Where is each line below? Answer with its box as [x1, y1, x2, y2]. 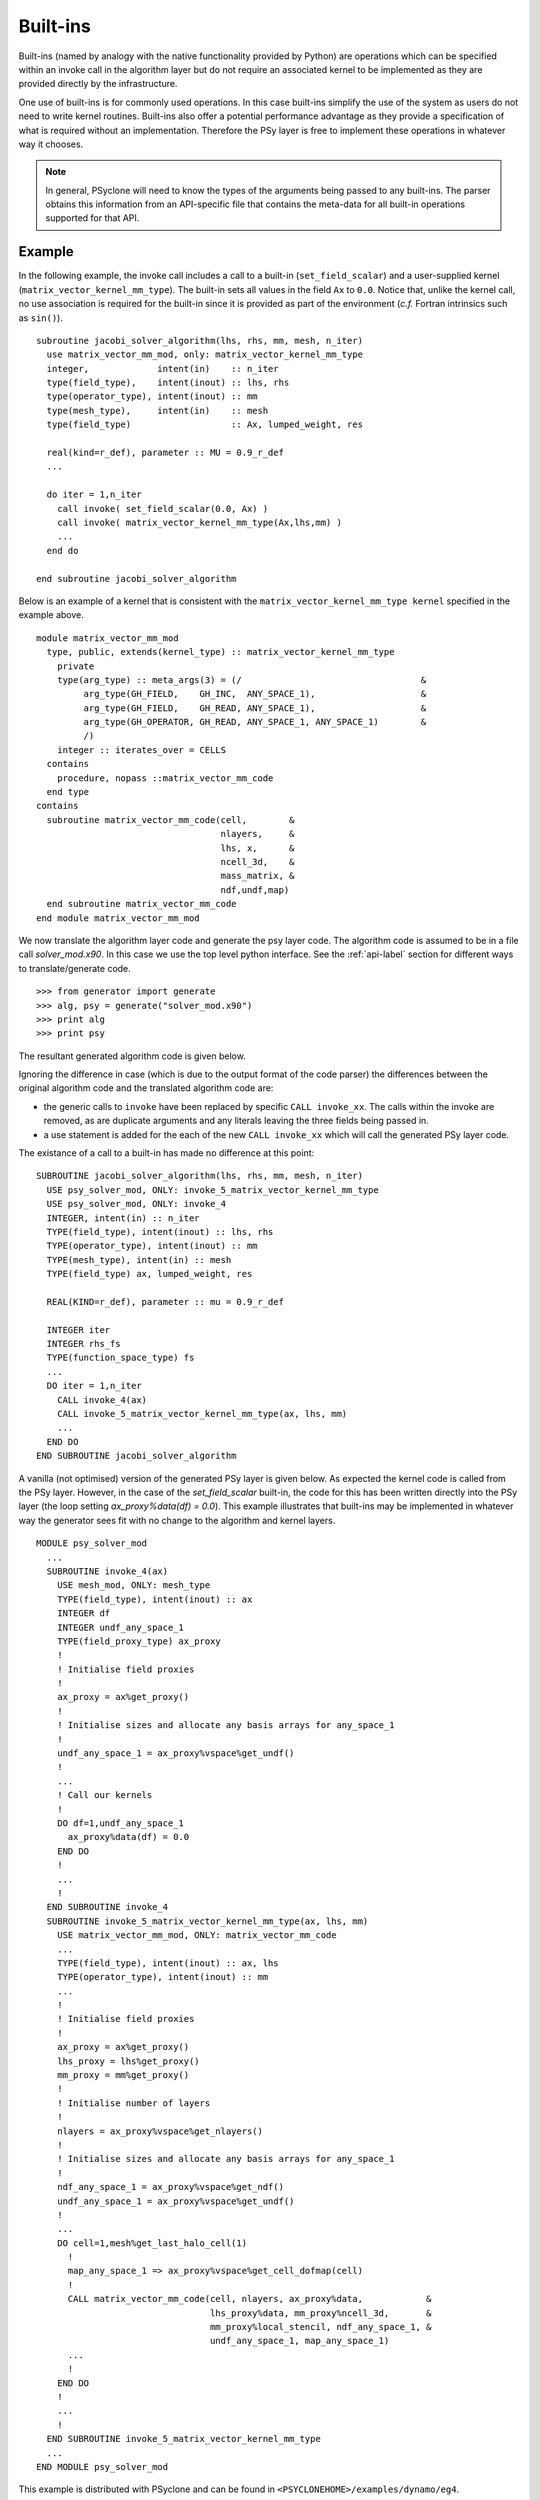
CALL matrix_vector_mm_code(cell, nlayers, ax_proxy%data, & [67, 2293, 432, 2305]
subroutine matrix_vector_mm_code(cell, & [46, 814, 295, 825]
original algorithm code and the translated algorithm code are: [18, 1082, 274, 1094]
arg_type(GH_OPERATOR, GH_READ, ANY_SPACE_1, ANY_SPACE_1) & [83, 716, 427, 728]
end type [46, 786, 90, 798]
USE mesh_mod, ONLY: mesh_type [56, 1580, 211, 1591]
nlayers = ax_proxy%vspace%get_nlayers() [56, 2125, 264, 2137]
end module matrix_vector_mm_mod [36, 912, 200, 924]
